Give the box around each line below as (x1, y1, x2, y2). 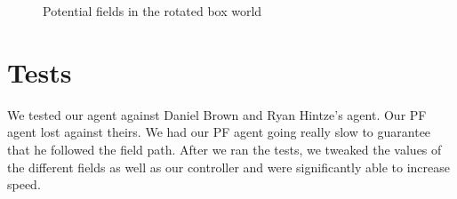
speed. (7, 175, 41, 194)
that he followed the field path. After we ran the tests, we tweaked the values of (7, 139, 442, 158)
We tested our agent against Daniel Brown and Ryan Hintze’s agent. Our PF (7, 105, 427, 123)
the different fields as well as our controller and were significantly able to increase (7, 157, 450, 176)
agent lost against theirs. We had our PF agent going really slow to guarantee (7, 123, 431, 141)
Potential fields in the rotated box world (43, 2, 262, 20)
